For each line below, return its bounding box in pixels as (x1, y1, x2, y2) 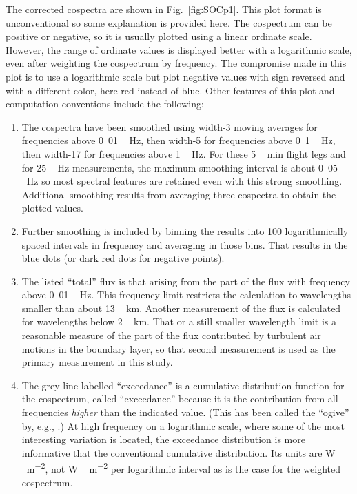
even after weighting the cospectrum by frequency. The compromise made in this (6, 56, 347, 70)
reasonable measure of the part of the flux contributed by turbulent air (21, 328, 321, 342)
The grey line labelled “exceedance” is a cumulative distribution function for (21, 378, 345, 392)
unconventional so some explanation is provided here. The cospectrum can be (6, 15, 332, 30)
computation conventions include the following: (6, 96, 204, 111)
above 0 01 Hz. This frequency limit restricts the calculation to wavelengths (21, 287, 351, 302)
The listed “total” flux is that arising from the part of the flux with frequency (21, 274, 350, 288)
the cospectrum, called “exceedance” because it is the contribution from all (21, 391, 338, 406)
